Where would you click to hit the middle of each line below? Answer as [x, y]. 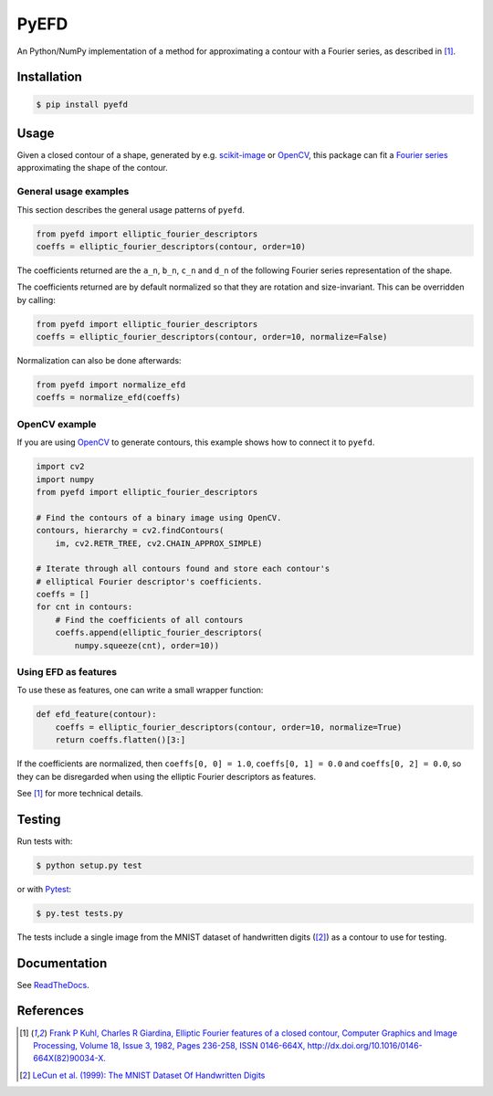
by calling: [37, 300]
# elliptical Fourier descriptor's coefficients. [149, 581]
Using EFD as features [67, 672]
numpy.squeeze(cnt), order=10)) [147, 645]
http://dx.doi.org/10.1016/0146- [365, 1045]
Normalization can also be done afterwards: [99, 361]
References [50, 1011]
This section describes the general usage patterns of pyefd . [131, 209]
